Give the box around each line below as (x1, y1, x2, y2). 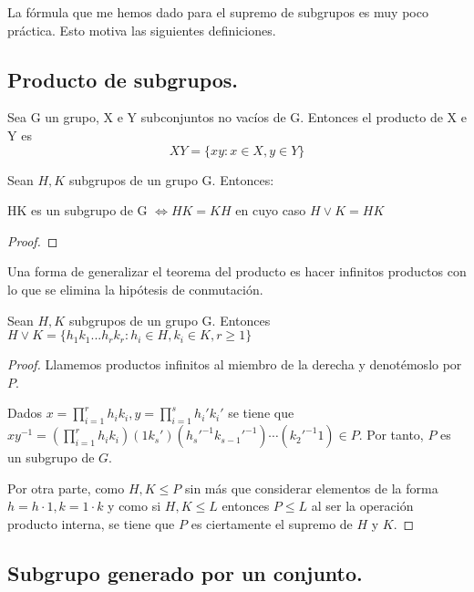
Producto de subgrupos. (7, 65, 239, 93)
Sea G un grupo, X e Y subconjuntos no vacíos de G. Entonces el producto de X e (7, 108, 467, 127)
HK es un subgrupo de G (7, 201, 148, 220)
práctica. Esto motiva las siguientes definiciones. (7, 20, 276, 39)
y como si (108, 496, 161, 515)
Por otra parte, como (7, 478, 125, 497)
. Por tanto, (358, 425, 424, 444)
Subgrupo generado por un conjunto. (7, 558, 363, 587)
